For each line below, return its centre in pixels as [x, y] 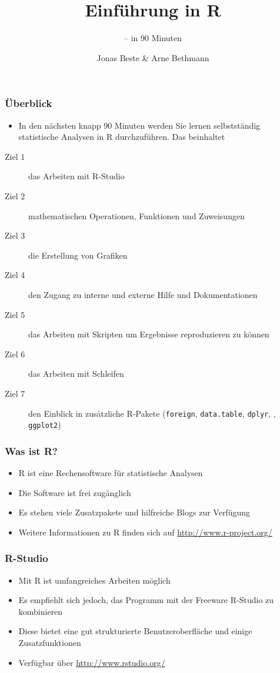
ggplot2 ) [45, 425]
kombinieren [41, 611]
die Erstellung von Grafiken [78, 255]
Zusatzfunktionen [50, 643]
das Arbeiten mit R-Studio [76, 176]
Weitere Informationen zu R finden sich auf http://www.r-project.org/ [145, 532]
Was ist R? [31, 451]
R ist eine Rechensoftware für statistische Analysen [111, 473]
